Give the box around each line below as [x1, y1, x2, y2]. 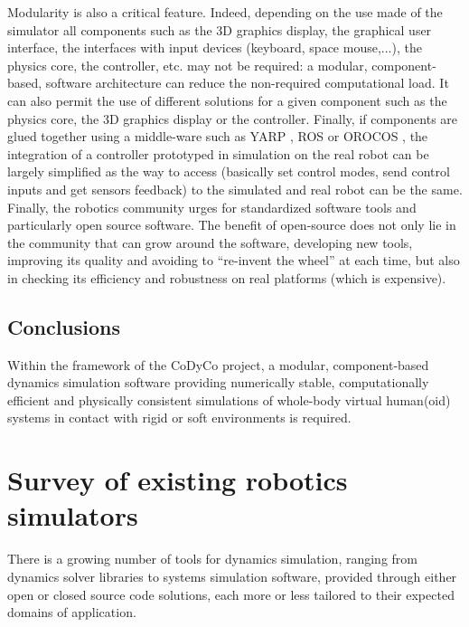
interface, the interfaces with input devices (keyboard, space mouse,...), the [7, 38, 422, 57]
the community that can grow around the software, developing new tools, [7, 233, 413, 252]
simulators [7, 497, 138, 534]
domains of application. [7, 603, 136, 622]
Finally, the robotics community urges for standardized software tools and [7, 197, 417, 216]
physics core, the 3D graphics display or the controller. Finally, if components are [7, 109, 458, 128]
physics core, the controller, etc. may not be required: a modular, [7, 55, 368, 74]
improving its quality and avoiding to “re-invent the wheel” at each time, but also [7, 251, 460, 270]
